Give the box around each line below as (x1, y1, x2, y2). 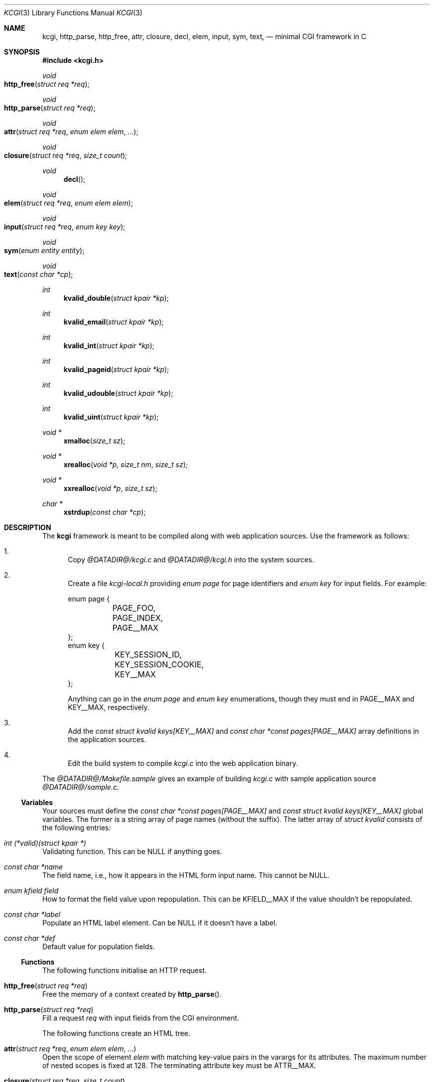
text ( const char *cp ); (4, 270, 73, 278)
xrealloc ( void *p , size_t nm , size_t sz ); (63, 460, 188, 469)
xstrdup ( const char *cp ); (63, 508, 146, 516)
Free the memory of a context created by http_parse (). (42, 990, 222, 998)
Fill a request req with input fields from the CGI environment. (42, 1014, 239, 1022)
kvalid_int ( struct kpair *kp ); (63, 341, 155, 350)
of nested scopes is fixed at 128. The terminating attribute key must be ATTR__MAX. (42, 1061, 317, 1070)
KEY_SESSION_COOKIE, (114, 659, 204, 669)
